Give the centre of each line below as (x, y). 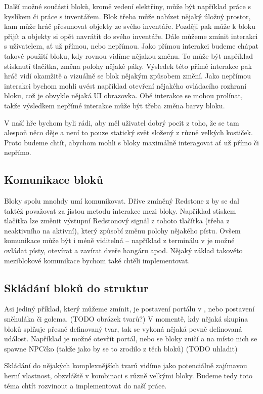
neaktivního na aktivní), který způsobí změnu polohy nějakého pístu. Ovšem (122, 230)
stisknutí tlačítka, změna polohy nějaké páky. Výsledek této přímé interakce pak (128, 66)
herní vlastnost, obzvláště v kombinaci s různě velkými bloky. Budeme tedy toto (128, 376)
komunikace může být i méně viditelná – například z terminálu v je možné (119, 240)
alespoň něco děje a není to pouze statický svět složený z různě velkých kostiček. (128, 132)
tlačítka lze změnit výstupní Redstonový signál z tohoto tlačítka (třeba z (117, 221)
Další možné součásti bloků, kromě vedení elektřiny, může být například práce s (127, 6)
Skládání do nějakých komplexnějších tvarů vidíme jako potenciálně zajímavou (126, 365)
